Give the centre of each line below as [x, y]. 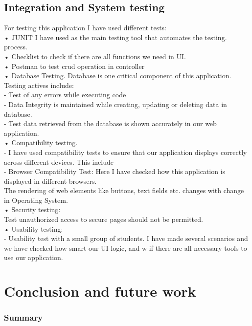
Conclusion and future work [100, 291]
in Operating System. [36, 200]
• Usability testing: [34, 228]
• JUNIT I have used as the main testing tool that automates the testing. [115, 37]
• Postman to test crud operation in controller [74, 66]
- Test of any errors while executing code [65, 95]
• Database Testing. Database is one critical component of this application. [118, 76]
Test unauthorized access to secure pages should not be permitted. [103, 219]
